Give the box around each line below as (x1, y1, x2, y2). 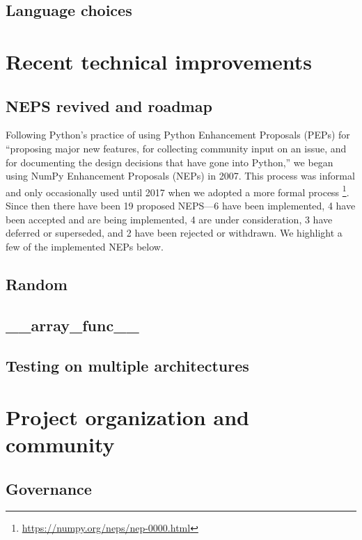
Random (6, 273, 68, 294)
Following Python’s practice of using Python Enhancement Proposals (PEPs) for (6, 127, 350, 142)
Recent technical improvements (6, 47, 313, 75)
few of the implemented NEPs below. (6, 239, 164, 253)
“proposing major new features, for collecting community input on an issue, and (6, 141, 347, 155)
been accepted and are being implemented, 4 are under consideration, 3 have (6, 212, 333, 226)
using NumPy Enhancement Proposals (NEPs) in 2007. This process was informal (6, 168, 355, 183)
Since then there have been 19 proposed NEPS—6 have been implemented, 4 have (6, 198, 356, 212)
